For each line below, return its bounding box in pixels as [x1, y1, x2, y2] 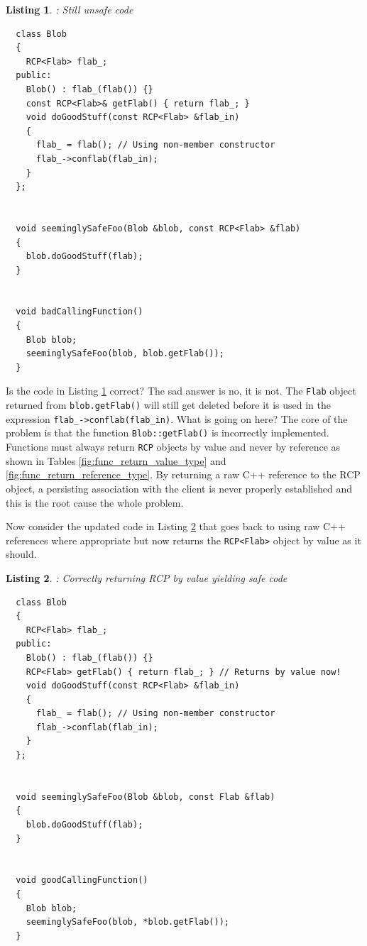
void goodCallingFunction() [16, 875, 148, 886]
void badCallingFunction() [16, 307, 143, 317]
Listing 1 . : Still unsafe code [6, 2, 133, 16]
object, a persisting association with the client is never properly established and [6, 480, 352, 495]
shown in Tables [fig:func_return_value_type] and [6, 453, 226, 468]
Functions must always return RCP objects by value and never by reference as [6, 439, 341, 454]
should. [6, 546, 37, 561]
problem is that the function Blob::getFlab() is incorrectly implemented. [6, 425, 329, 440]
